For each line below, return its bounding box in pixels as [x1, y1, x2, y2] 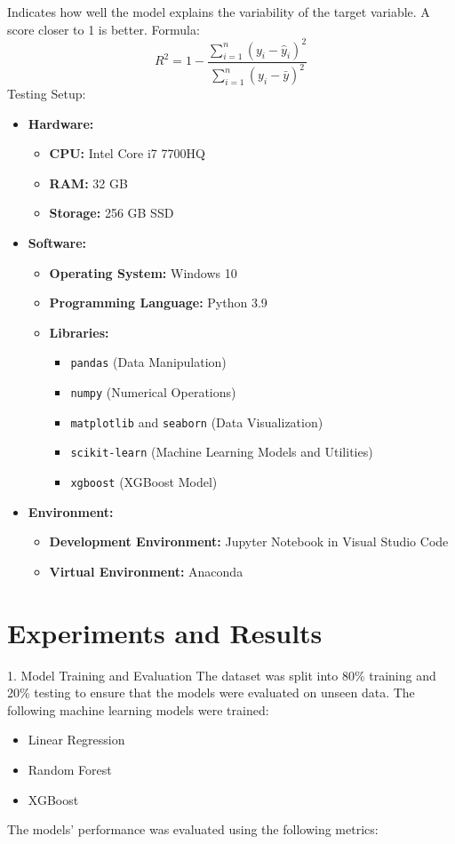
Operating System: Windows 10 [49, 263, 237, 282]
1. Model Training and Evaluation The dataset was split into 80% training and [7, 665, 436, 684]
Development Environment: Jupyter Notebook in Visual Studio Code [49, 532, 449, 551]
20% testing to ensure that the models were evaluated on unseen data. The [7, 683, 415, 702]
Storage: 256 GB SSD [49, 203, 174, 222]
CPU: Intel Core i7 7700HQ [49, 144, 205, 163]
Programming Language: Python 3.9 [49, 293, 267, 312]
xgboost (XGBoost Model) [70, 473, 218, 491]
